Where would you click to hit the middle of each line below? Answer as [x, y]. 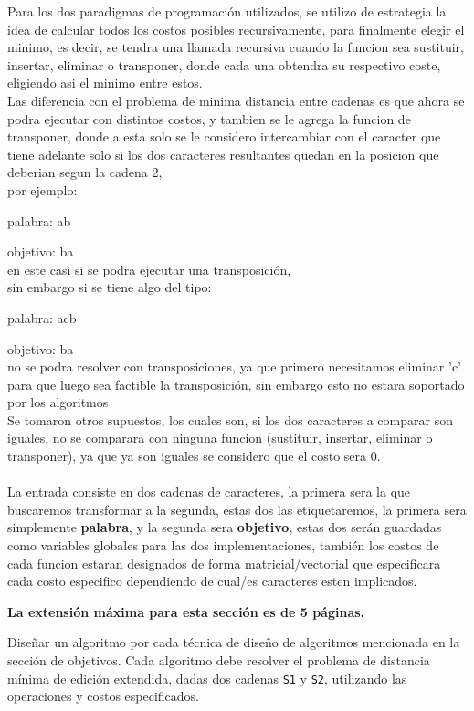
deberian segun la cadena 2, [85, 172]
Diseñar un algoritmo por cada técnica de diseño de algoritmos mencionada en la [234, 642]
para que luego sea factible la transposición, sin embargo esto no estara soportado [236, 384]
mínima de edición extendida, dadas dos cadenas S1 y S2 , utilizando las [207, 678]
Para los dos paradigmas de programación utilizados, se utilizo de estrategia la [227, 11]
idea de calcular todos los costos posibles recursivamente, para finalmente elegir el [236, 29]
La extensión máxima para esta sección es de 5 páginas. [186, 611]
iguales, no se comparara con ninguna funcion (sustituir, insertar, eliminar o [220, 438]
